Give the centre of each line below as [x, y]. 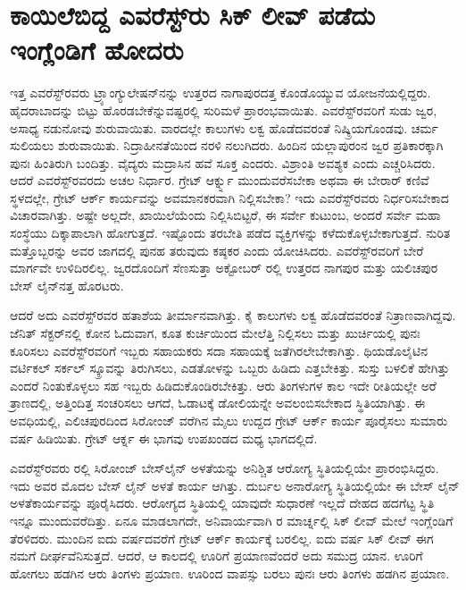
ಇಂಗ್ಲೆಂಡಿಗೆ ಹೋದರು [97, 50]
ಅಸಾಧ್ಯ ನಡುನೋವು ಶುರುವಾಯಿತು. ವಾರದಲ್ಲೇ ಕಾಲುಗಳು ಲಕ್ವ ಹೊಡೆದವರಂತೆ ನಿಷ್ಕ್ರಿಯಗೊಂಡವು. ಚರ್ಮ [224, 127]
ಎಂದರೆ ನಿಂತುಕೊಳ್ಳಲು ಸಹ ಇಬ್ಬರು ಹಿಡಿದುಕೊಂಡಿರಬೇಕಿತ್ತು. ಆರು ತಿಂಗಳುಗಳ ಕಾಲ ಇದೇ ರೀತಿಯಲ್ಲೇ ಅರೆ [223, 385]
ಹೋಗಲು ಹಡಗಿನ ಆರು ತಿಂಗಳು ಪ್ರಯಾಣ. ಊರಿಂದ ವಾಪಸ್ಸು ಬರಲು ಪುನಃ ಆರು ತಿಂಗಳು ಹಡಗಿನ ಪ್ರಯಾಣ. [230, 573]
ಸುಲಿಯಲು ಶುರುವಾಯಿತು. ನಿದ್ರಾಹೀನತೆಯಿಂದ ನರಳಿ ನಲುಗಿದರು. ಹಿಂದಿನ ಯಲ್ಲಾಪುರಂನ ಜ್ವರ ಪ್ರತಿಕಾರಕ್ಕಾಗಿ [227, 145]
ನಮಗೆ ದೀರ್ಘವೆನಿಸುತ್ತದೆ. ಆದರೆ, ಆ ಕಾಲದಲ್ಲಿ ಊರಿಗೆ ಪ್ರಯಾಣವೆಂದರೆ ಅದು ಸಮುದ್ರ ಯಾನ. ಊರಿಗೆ [216, 556]
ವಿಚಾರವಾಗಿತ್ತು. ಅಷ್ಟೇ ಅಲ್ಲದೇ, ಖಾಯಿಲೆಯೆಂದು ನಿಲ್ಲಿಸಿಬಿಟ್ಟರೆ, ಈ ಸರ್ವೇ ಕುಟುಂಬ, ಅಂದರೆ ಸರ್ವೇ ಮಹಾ [225, 215]
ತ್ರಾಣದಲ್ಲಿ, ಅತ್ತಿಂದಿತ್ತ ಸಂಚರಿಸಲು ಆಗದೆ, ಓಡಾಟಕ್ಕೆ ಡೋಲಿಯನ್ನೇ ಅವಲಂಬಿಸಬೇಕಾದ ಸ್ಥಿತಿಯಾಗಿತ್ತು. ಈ [218, 403]
